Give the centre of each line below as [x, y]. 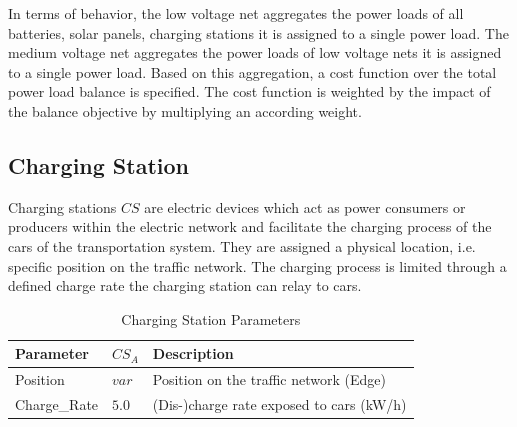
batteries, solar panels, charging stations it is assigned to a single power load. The [258, 32]
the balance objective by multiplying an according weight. [185, 110]
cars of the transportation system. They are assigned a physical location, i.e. [242, 245]
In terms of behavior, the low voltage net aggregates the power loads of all [236, 13]
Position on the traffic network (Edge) [269, 379]
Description [193, 353]
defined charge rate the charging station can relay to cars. [185, 285]
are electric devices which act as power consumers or [305, 206]
